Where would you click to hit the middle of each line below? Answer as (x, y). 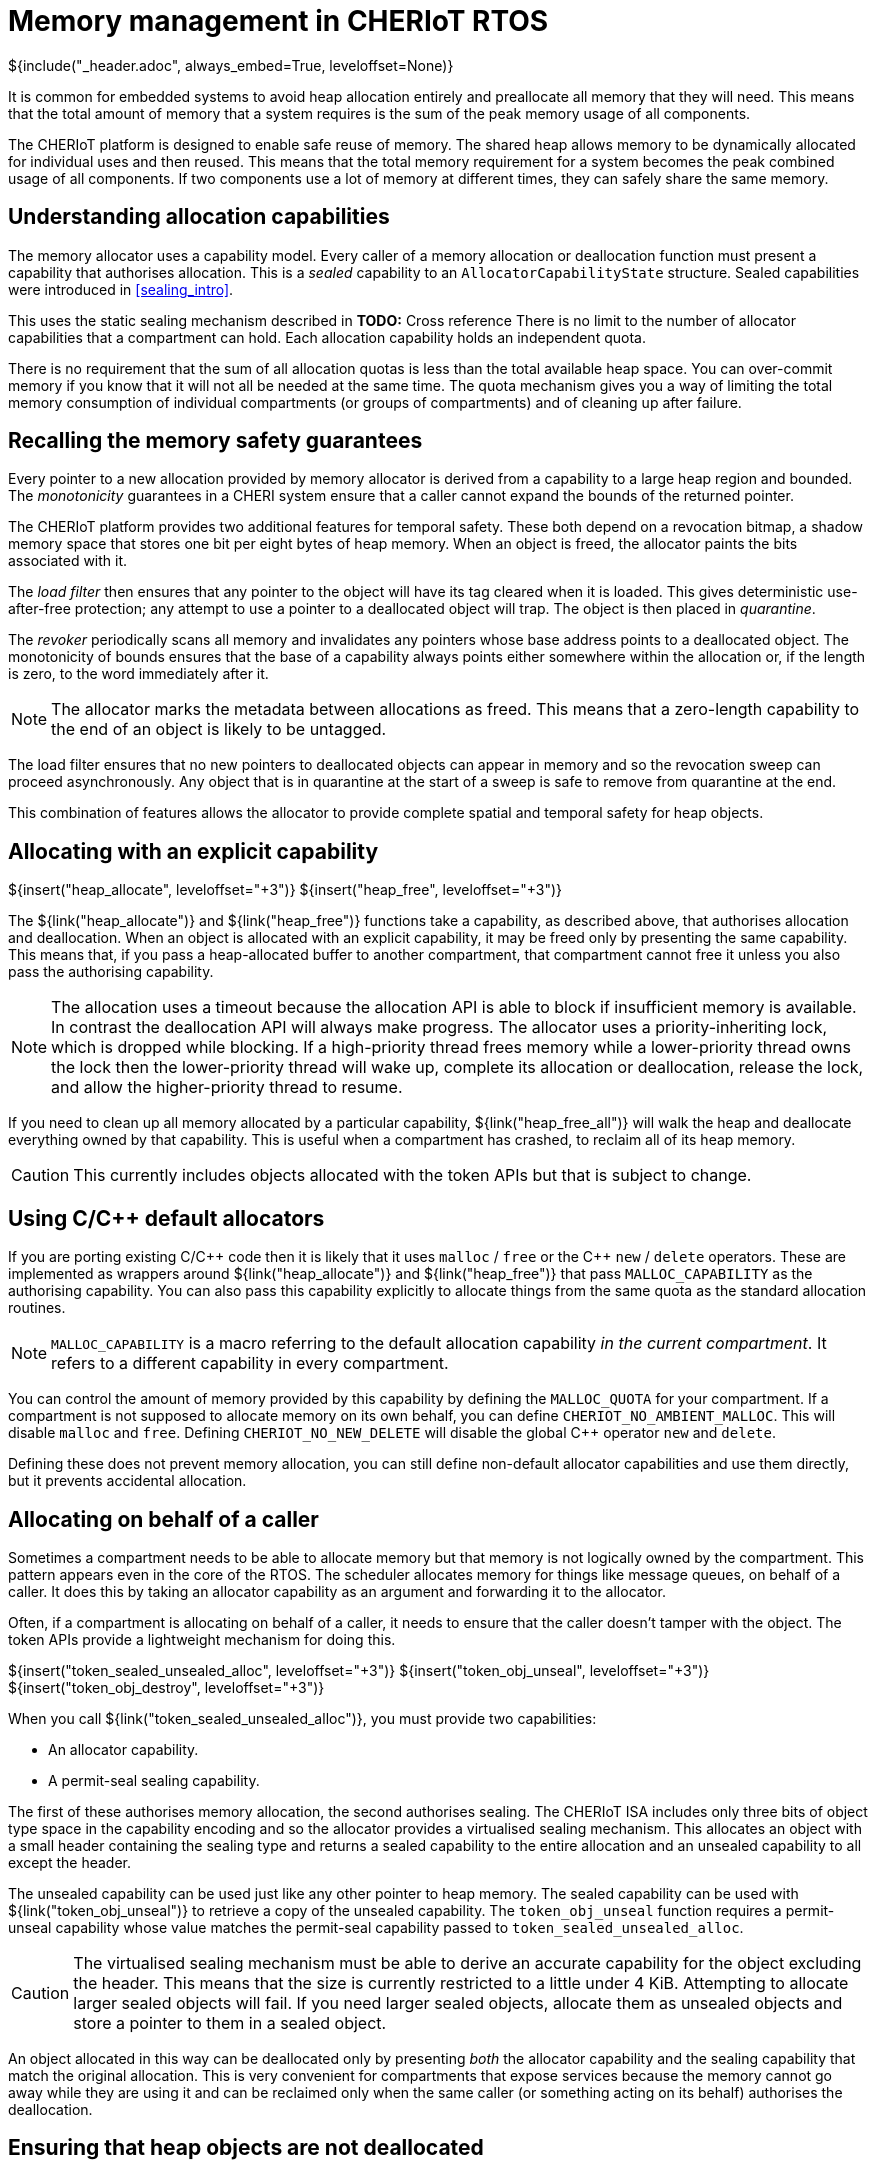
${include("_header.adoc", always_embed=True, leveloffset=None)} (231, 65)
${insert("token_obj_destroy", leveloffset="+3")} (166, 1687)
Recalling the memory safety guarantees (215, 441)
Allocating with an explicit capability (193, 851)
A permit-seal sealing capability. (154, 1780)
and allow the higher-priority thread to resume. (227, 1087)
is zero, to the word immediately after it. (138, 674)
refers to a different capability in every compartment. (250, 1363)
